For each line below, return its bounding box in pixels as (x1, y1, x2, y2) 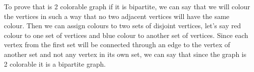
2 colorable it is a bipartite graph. (4, 58, 106, 69)
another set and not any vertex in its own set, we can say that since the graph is (4, 49, 247, 59)
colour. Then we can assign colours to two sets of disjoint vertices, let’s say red (4, 20, 241, 31)
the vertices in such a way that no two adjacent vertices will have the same (4, 11, 229, 21)
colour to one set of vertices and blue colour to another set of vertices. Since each (4, 30, 249, 40)
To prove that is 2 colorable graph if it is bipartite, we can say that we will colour (4, 1, 250, 11)
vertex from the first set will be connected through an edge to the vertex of (4, 39, 230, 50)
